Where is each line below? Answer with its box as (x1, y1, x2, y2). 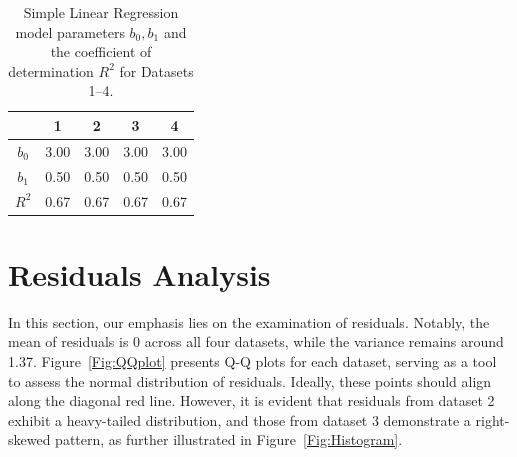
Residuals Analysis (8, 253, 271, 294)
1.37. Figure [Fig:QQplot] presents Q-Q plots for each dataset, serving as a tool (8, 350, 497, 371)
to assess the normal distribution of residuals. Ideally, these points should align (8, 370, 492, 391)
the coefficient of (50, 41, 152, 62)
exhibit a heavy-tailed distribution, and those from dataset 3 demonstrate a (8, 409, 471, 430)
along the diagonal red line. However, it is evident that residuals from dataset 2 (8, 390, 495, 411)
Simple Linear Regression (23, 2, 179, 22)
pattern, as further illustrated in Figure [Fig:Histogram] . (55, 429, 403, 450)
